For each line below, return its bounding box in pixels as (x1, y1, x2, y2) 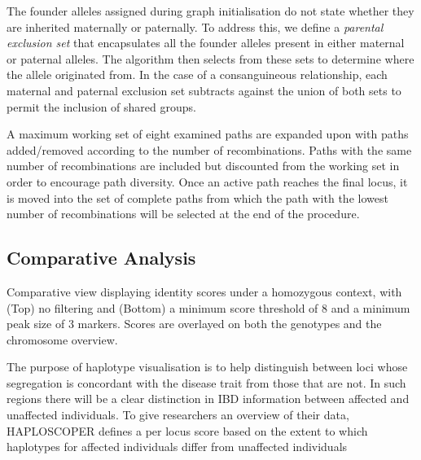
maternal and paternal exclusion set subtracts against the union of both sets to (7, 81, 401, 99)
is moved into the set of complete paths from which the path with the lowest (7, 189, 388, 206)
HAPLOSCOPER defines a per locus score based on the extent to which (7, 422, 368, 439)
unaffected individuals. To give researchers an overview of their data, (7, 406, 349, 423)
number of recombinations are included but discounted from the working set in (7, 157, 400, 174)
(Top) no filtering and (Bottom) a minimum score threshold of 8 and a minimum (7, 299, 410, 316)
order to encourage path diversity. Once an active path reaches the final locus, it (7, 173, 408, 190)
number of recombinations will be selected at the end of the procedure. (7, 205, 360, 222)
